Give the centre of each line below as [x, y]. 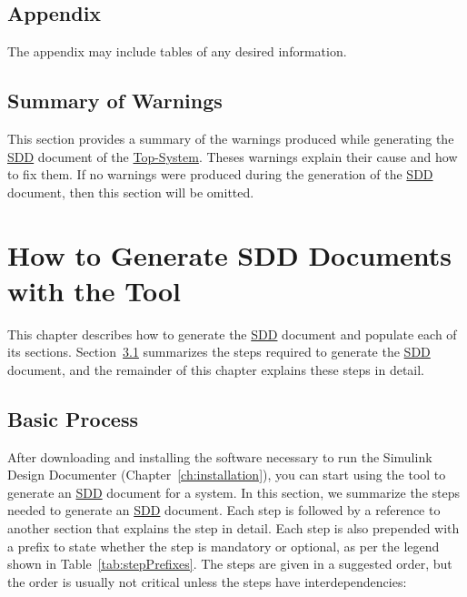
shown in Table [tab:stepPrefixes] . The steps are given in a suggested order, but [230, 564]
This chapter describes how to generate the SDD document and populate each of [232, 334]
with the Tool [94, 290]
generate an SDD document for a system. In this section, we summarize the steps [233, 492]
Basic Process [73, 418]
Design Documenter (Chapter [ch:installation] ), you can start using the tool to [227, 475]
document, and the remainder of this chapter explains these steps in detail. [216, 369]
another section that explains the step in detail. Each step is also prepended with [233, 528]
